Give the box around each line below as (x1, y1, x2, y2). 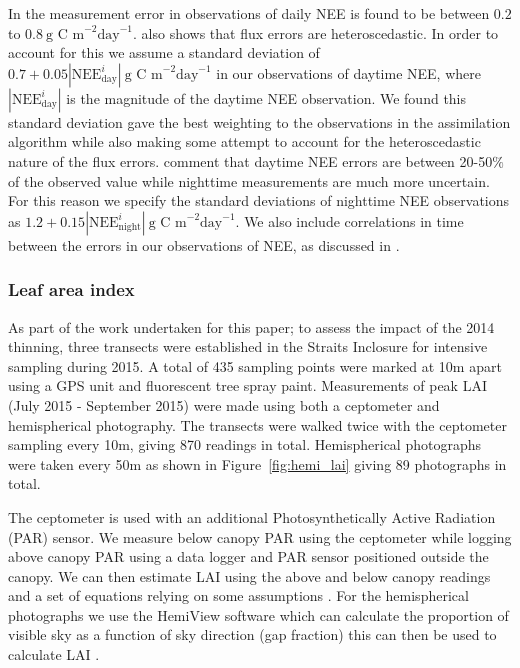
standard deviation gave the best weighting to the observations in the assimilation (8, 111, 511, 132)
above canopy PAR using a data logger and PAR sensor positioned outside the (8, 546, 489, 567)
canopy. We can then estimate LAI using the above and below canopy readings (8, 565, 491, 586)
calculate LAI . (8, 644, 100, 665)
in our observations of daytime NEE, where (216, 62, 481, 83)
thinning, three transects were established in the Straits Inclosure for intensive (8, 336, 488, 357)
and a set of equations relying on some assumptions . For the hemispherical (8, 585, 469, 606)
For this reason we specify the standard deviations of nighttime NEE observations (8, 190, 510, 211)
